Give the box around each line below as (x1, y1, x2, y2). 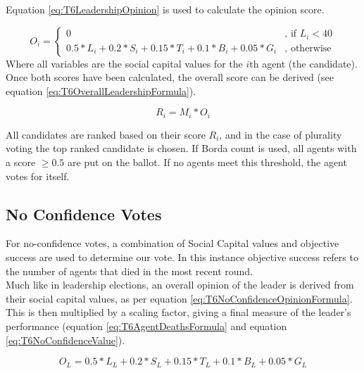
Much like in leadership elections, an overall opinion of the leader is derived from (6, 277, 354, 292)
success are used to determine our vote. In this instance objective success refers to (6, 250, 358, 264)
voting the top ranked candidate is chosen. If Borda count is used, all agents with (6, 141, 357, 156)
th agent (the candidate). (249, 56, 358, 70)
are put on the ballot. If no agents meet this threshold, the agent (67, 155, 347, 170)
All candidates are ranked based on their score (6, 127, 206, 141)
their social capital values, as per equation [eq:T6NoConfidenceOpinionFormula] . (6, 291, 353, 305)
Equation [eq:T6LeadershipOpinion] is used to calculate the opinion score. (6, 2, 325, 16)
